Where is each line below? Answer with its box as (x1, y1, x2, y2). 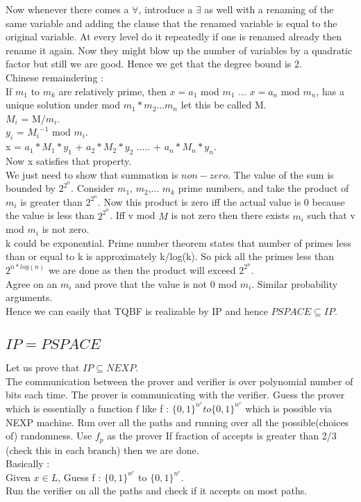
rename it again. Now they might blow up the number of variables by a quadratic (6, 42, 353, 57)
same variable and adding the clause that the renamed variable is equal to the (6, 15, 337, 30)
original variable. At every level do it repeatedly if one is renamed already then (6, 29, 342, 44)
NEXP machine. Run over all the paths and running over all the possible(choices (6, 414, 349, 429)
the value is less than (6, 208, 95, 222)
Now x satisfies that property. (6, 153, 132, 168)
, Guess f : (58, 469, 101, 484)
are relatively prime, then (58, 83, 167, 98)
